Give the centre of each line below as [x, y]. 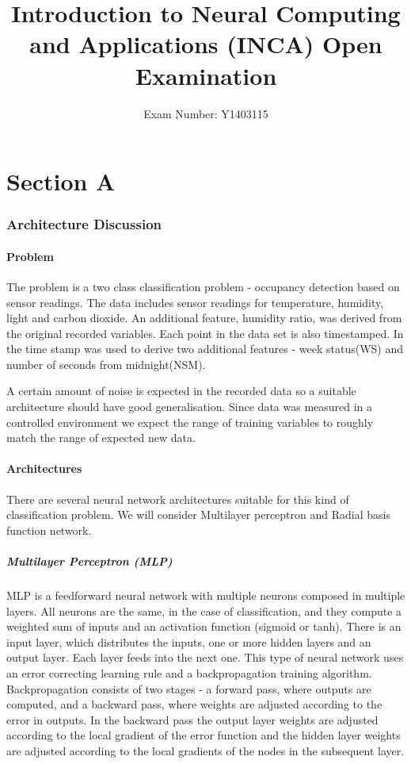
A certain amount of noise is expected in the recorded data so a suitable [181, 391]
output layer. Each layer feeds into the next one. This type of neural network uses [205, 657]
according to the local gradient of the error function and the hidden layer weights [204, 735]
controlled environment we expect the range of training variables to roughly [190, 422]
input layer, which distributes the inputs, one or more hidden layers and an [189, 641]
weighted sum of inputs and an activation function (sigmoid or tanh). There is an [204, 626]
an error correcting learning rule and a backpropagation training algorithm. [189, 672]
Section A [61, 181]
